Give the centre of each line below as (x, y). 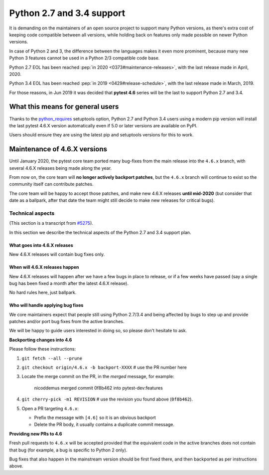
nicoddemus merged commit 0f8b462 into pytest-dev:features (98, 388)
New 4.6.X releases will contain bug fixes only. (57, 254)
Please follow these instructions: (43, 349)
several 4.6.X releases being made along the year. (61, 168)
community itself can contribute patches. (51, 184)
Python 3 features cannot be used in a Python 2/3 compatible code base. (84, 58)
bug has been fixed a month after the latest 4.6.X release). (69, 283)
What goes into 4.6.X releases (41, 245)
